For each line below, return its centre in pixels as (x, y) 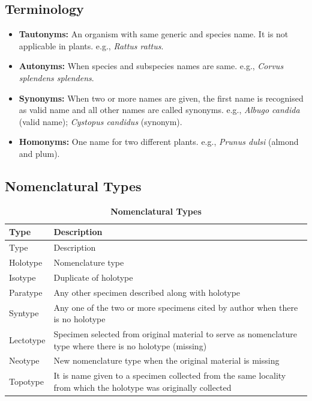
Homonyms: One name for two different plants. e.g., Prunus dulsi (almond (159, 142)
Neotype (24, 360)
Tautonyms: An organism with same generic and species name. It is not (154, 34)
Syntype (24, 313)
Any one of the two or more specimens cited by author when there (176, 307)
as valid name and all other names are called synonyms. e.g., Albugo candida (159, 110)
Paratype (26, 292)
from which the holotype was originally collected (142, 387)
